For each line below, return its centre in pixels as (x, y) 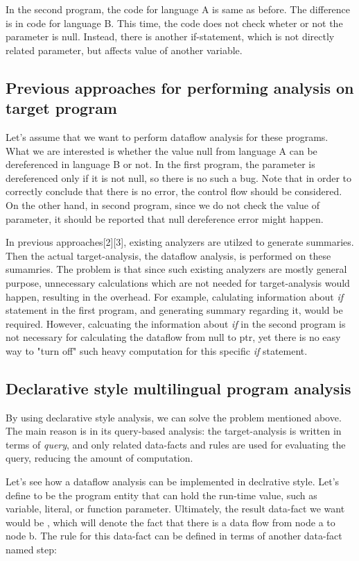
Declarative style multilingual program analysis (178, 388)
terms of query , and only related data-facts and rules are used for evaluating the (176, 444)
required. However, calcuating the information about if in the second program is (176, 323)
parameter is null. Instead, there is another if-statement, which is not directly (170, 36)
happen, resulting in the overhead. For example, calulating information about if (175, 296)
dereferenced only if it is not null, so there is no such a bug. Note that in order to (179, 177)
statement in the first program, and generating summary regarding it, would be (174, 310)
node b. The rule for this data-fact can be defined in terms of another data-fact (174, 536)
